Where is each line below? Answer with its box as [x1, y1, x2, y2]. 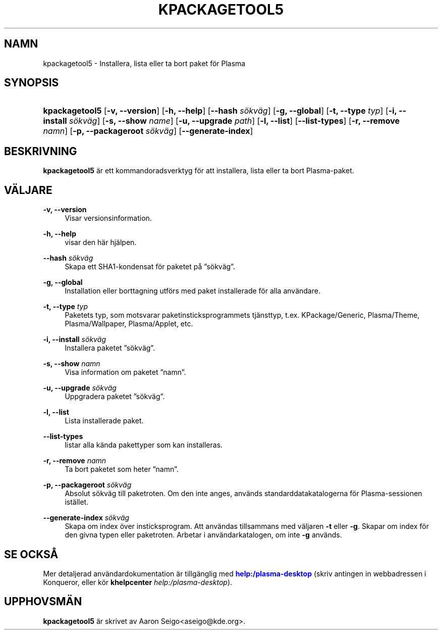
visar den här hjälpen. [65, 238, 137, 247]
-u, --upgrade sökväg [43, 383, 117, 393]
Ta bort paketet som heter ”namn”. [65, 465, 179, 474]
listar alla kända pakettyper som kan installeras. [65, 441, 223, 450]
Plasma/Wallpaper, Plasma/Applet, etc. [65, 319, 193, 328]
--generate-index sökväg [43, 513, 130, 522]
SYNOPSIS [4, 76, 59, 89]
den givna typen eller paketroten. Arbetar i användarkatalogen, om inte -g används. [65, 530, 342, 540]
